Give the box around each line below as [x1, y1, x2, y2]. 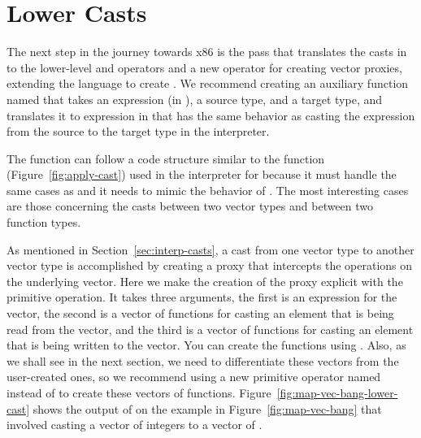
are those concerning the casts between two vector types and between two [7, 197, 374, 215]
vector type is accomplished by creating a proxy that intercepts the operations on [7, 257, 413, 274]
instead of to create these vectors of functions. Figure [7, 384, 271, 401]
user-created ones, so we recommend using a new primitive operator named [7, 368, 381, 385]
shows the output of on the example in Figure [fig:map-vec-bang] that [33, 400, 382, 417]
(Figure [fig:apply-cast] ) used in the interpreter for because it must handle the [7, 166, 397, 183]
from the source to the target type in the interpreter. [7, 123, 270, 140]
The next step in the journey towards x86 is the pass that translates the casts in [7, 43, 407, 60]
